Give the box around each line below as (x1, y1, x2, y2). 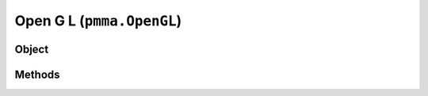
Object (14, 42, 49, 56)
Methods (14, 67, 60, 81)
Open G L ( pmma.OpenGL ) (14, 12, 182, 29)
